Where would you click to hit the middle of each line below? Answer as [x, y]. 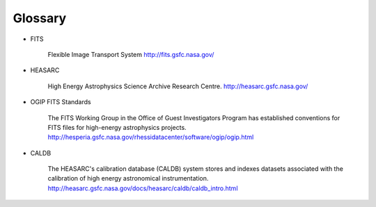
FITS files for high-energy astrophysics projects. [117, 127]
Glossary [40, 18]
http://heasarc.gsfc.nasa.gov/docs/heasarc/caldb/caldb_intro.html [143, 188]
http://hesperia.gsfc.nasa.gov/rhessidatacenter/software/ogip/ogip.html [151, 137]
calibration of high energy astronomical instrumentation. [128, 179]
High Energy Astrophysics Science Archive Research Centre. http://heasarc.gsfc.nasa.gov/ [178, 86]
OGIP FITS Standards [61, 102]
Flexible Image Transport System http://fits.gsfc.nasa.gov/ [131, 54]
